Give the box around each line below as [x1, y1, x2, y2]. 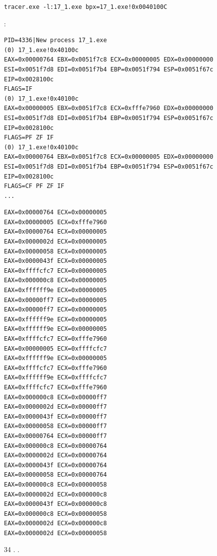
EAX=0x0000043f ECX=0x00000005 [4, 257, 107, 265]
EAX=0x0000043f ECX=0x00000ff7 [4, 413, 107, 420]
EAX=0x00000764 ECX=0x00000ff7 [4, 432, 107, 439]
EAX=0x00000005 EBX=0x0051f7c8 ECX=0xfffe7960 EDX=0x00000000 [4, 105, 214, 112]
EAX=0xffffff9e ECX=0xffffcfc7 [4, 374, 107, 381]
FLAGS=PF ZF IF [4, 134, 54, 141]
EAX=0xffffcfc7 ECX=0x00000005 [4, 267, 107, 274]
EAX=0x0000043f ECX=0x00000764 [4, 461, 107, 469]
